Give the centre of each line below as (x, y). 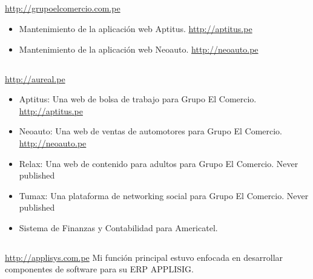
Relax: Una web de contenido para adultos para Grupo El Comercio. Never (159, 163)
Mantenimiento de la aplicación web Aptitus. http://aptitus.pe (136, 28)
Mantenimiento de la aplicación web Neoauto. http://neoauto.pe (139, 49)
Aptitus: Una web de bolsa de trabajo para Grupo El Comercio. (138, 99)
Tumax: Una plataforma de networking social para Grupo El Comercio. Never (164, 195)
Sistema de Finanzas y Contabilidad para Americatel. (118, 227)
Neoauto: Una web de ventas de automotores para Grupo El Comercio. (150, 131)
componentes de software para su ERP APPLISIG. (99, 269)
